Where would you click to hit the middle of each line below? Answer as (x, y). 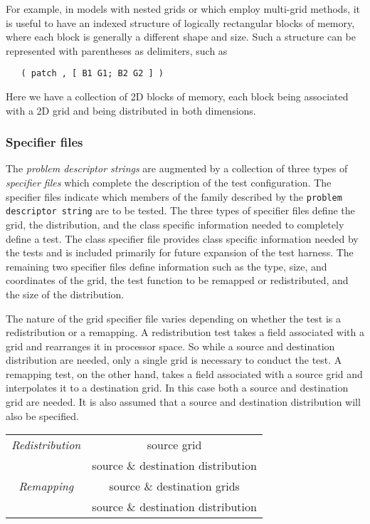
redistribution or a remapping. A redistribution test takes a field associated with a (185, 332)
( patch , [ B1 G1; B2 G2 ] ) (92, 74)
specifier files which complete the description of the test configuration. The (169, 183)
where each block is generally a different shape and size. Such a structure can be (181, 37)
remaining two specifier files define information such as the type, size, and (166, 266)
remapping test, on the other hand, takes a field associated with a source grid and (184, 373)
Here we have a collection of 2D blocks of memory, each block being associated (177, 96)
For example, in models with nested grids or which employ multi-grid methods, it (183, 9)
